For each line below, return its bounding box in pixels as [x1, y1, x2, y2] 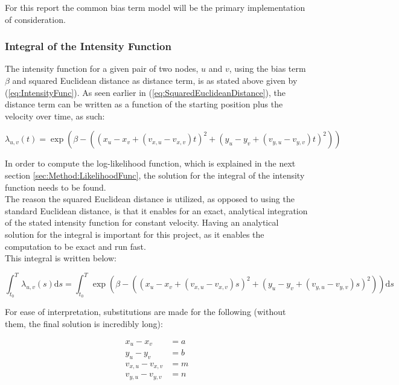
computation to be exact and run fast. [5, 240, 146, 252]
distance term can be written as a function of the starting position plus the [5, 98, 283, 110]
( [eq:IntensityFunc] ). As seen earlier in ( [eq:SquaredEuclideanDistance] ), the [5, 86, 286, 98]
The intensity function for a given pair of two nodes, [5, 62, 199, 75]
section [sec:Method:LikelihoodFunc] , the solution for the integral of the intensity [5, 168, 305, 181]
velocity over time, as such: [5, 109, 105, 122]
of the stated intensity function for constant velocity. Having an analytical [5, 216, 279, 229]
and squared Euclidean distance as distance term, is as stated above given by [12, 74, 298, 86]
